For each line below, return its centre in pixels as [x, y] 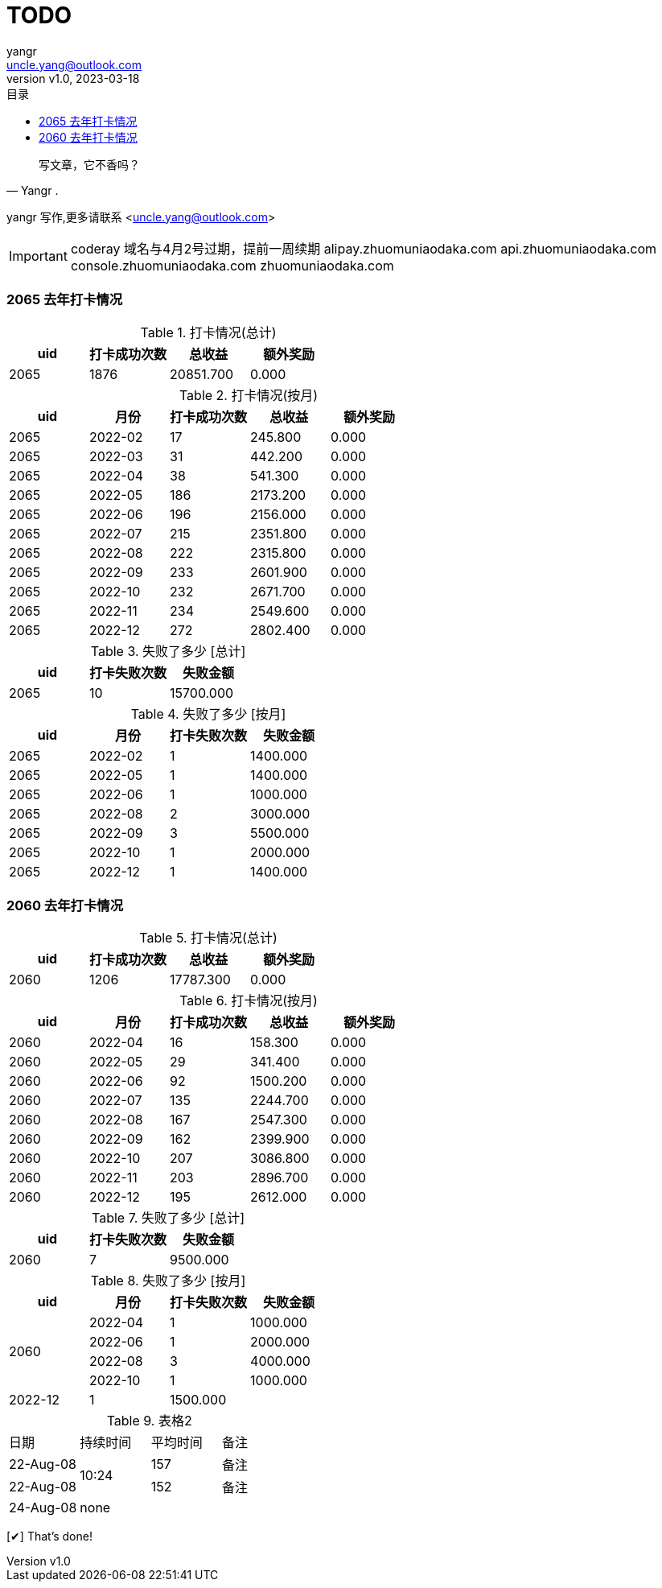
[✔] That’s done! [49, 1536]
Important [38, 256]
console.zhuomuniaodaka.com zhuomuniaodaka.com [232, 265]
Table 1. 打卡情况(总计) [208, 332]
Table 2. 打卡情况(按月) [249, 395]
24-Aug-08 [43, 1508]
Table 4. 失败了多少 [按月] [208, 714]
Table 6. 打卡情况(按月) [249, 1001]
